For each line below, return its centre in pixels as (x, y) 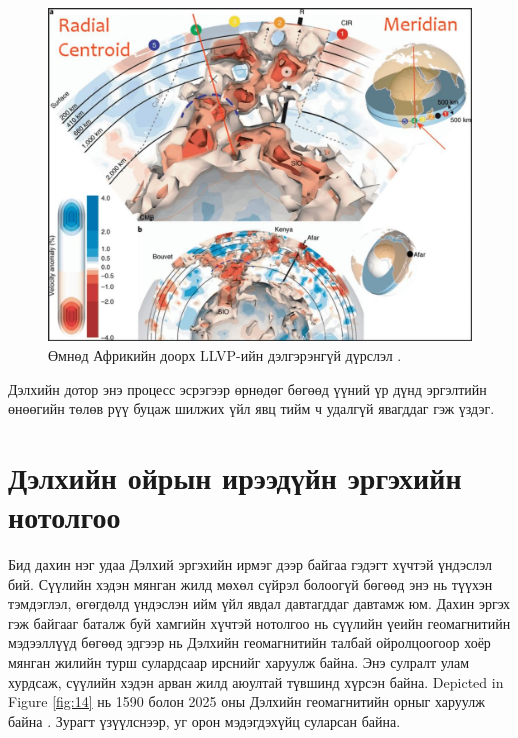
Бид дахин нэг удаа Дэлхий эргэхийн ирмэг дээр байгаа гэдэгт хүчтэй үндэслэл (250, 564)
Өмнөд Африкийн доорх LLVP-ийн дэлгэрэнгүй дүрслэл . (225, 354)
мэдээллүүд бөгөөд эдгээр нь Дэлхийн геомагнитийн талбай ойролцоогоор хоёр (249, 642)
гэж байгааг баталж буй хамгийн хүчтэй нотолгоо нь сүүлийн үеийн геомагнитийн (259, 622)
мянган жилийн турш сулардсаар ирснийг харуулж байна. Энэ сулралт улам (239, 661)
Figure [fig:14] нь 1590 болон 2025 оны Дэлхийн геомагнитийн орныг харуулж (246, 701)
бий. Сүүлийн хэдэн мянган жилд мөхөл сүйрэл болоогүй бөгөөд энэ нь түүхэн (250, 583)
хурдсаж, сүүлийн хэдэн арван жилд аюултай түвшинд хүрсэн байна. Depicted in (256, 681)
